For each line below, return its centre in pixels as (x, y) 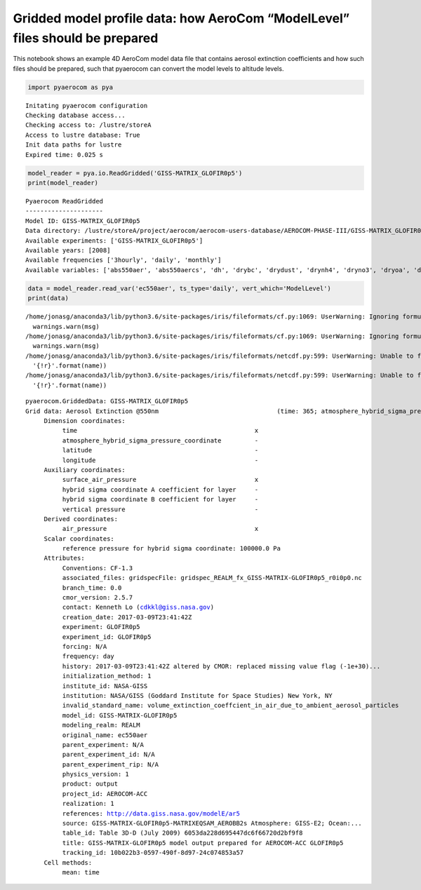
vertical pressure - (160, 509)
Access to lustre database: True (83, 135)
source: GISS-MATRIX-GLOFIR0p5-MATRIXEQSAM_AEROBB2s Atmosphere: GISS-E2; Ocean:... (212, 823)
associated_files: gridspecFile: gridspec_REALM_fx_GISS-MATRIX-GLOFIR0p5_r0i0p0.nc (212, 578)
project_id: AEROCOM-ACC (105, 794)
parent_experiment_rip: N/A (111, 764)
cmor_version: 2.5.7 (98, 598)
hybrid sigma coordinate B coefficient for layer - (160, 499)
